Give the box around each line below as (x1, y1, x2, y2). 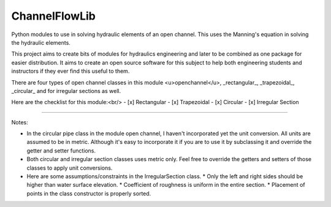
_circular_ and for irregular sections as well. (11, 87, 121, 94)
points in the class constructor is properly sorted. (26, 190, 151, 197)
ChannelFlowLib (11, 9, 96, 23)
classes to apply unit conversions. (26, 164, 113, 171)
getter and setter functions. (26, 147, 96, 154)
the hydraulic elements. (11, 39, 70, 46)
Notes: (11, 118, 28, 126)
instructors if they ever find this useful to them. (11, 67, 130, 75)
